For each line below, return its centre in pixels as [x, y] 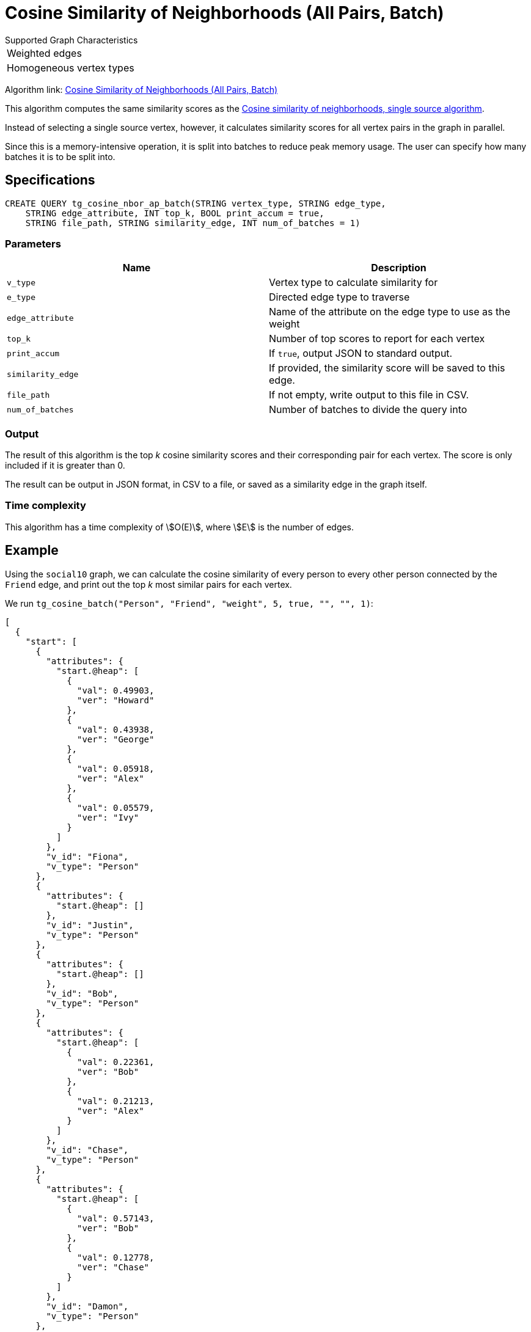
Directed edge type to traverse [339, 297]
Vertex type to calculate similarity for [353, 283]
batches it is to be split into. [60, 156]
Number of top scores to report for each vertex [377, 339]
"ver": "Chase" [113, 1267]
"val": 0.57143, [116, 1218]
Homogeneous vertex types [71, 68]
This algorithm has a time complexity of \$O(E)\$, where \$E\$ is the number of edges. [180, 527]
